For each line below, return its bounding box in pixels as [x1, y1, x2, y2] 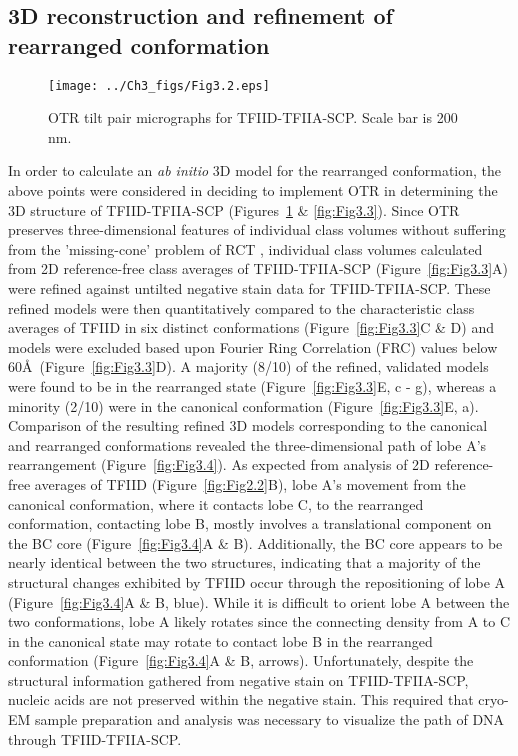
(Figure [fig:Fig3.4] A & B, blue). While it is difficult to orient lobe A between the [8, 591, 510, 612]
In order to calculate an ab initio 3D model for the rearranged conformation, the [8, 160, 502, 181]
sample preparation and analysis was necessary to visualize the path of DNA [35, 709, 505, 730]
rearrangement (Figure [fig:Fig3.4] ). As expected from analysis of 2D [8, 454, 430, 475]
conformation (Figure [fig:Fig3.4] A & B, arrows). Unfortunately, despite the [8, 650, 474, 671]
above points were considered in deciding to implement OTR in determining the [8, 180, 498, 201]
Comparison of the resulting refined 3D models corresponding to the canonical [8, 415, 488, 436]
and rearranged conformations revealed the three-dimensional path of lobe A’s [8, 434, 487, 455]
